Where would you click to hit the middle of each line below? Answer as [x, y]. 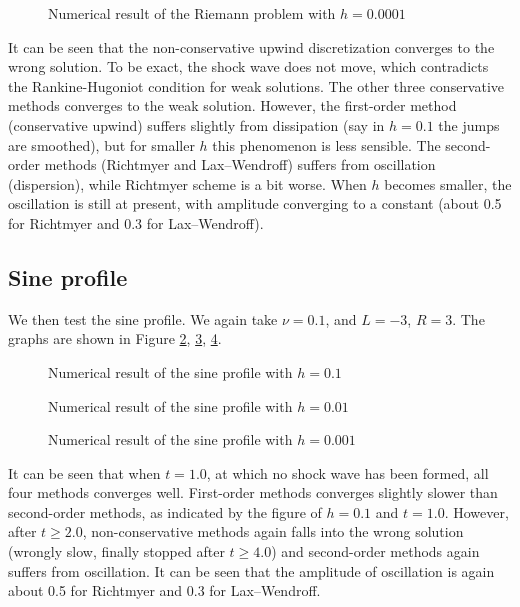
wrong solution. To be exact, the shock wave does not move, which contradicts [248, 66]
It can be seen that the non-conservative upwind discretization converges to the [251, 46]
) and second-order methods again [375, 551]
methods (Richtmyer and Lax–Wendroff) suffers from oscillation [240, 164]
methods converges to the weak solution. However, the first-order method [232, 105]
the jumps [469, 124]
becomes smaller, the [448, 183]
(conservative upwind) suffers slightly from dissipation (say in [196, 124]
